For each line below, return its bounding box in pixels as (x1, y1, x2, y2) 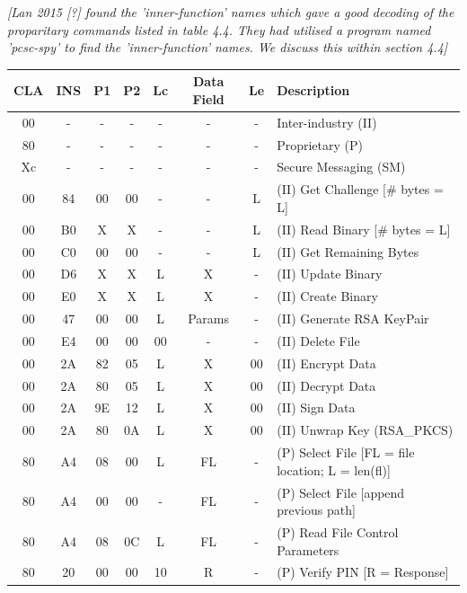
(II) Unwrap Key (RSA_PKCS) (277, 420, 454, 439)
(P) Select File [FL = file (277, 443, 415, 462)
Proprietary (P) (277, 135, 364, 154)
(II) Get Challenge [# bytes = (277, 180, 444, 199)
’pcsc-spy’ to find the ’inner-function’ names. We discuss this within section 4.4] (7, 38, 448, 57)
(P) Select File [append (277, 482, 405, 501)
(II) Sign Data (277, 398, 356, 417)
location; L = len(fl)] (277, 460, 391, 479)
